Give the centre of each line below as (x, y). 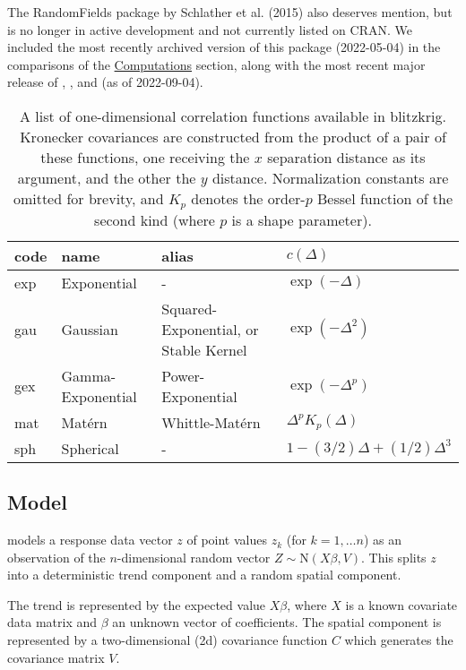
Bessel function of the (385, 198)
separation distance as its (346, 157)
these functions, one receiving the (145, 157)
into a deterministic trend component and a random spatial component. (204, 575)
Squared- (190, 308)
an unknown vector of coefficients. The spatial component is (277, 622)
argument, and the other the (107, 177)
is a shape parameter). (302, 219)
